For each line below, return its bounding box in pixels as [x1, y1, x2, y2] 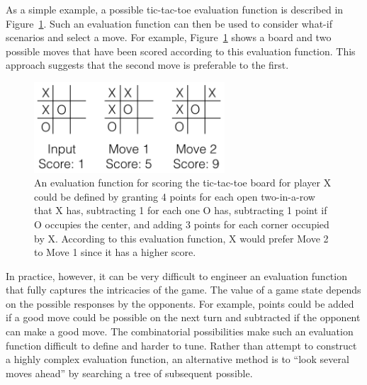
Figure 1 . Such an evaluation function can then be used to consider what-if [6, 16, 332, 30]
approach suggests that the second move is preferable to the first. [6, 57, 289, 72]
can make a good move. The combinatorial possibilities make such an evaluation [6, 324, 354, 339]
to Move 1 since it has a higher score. [34, 245, 196, 260]
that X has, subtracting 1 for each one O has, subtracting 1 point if [34, 203, 327, 218]
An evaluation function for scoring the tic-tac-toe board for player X [34, 175, 332, 190]
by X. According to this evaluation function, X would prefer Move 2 [34, 230, 329, 245]
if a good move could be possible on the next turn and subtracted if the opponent [6, 310, 361, 325]
